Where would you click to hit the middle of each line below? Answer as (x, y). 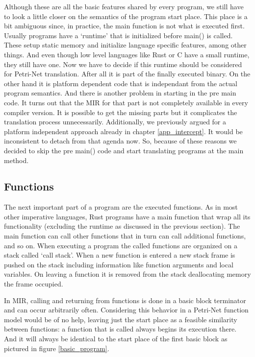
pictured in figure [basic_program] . (57, 348)
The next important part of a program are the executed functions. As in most (121, 207)
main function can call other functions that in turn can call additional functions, (125, 236)
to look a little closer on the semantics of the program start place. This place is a (126, 16)
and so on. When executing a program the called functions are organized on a (121, 245)
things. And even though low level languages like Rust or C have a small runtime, (127, 54)
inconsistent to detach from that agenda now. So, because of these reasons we (120, 141)
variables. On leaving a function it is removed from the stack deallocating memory (127, 274)
